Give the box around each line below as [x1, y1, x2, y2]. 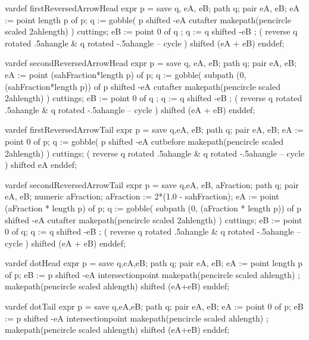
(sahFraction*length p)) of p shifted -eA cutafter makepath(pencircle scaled [5, 80, 280, 92]
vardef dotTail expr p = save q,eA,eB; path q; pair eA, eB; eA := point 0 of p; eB [5, 300, 304, 313]
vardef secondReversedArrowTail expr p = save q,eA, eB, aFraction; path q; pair [5, 178, 299, 191]
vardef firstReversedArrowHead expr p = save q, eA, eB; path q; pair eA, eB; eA [5, 2, 299, 14]
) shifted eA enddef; [5, 158, 77, 171]
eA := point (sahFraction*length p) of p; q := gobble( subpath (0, [5, 68, 246, 80]
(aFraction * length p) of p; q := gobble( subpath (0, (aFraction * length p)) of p [5, 201, 302, 214]
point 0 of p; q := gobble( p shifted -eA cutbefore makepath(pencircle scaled [5, 135, 284, 147]
